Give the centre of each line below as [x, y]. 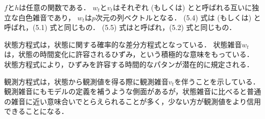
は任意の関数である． [54, 7]
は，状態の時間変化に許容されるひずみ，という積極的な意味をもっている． [129, 54]
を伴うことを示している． [217, 81]
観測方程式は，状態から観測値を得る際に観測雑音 [86, 81]
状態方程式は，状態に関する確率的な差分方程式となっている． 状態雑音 [123, 44]
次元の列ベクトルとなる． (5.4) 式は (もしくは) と [178, 17]
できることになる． [36, 111]
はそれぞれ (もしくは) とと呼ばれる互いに [182, 7]
